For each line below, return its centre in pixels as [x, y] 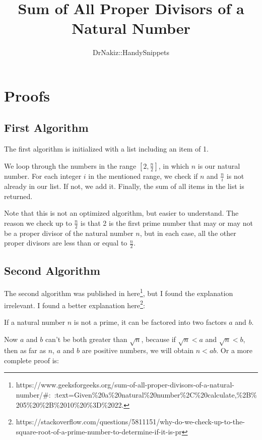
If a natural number [35, 322]
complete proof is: [32, 360]
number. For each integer [43, 176]
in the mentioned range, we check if [143, 176]
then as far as [25, 350]
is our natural [219, 165]
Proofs [27, 95]
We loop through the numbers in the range [70, 165]
